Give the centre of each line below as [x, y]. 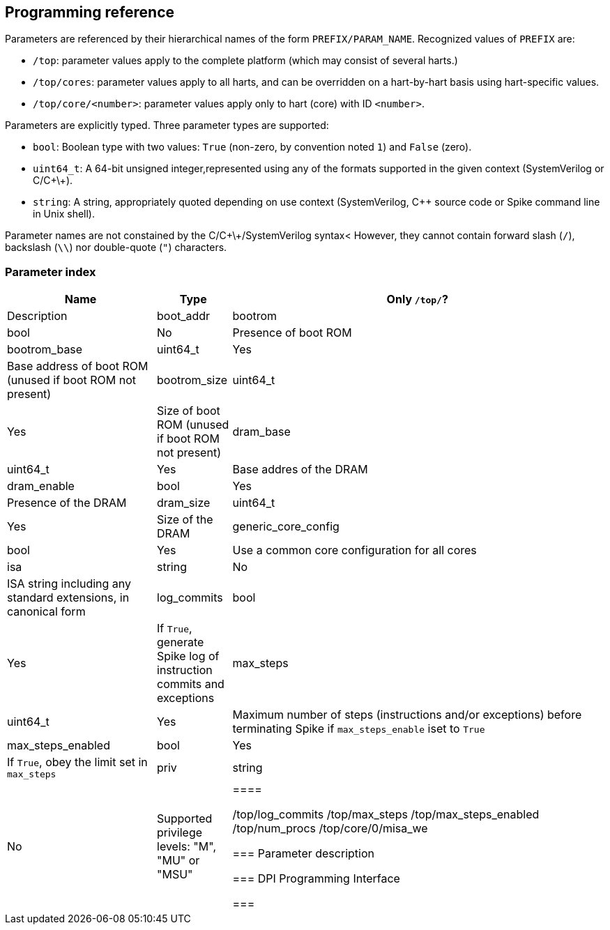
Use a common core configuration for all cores [354, 550]
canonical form [46, 612]
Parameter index [51, 272]
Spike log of [188, 656]
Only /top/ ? [417, 299]
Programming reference [90, 12]
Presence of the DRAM [67, 503]
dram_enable [41, 486]
